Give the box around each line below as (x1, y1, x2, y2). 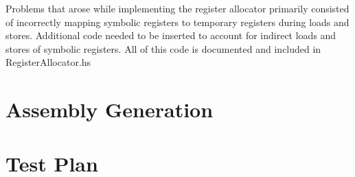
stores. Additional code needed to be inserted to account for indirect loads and (5, 28, 336, 43)
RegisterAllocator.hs (5, 55, 91, 69)
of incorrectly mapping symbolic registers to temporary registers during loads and (5, 14, 350, 29)
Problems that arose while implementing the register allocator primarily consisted (5, 1, 350, 15)
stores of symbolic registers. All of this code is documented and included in (5, 41, 321, 56)
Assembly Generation (5, 95, 214, 123)
